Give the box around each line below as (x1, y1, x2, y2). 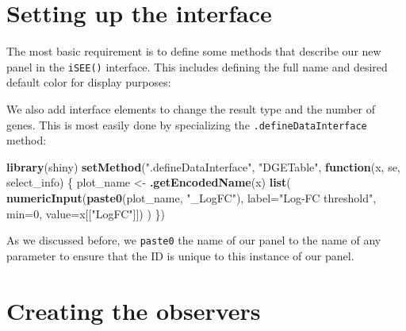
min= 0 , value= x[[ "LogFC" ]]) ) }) (6, 205, 165, 221)
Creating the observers (6, 294, 261, 326)
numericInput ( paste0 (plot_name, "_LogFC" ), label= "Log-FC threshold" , (6, 190, 377, 206)
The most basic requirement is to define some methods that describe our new (6, 43, 381, 60)
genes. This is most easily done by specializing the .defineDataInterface (6, 116, 367, 133)
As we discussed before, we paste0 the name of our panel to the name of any (6, 232, 381, 248)
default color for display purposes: (6, 74, 171, 90)
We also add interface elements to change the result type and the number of (6, 100, 376, 117)
